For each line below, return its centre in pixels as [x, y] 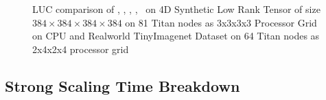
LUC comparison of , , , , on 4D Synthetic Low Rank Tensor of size [176, 9]
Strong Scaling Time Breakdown [123, 85]
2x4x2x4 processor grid [81, 49]
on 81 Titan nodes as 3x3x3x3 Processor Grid [221, 22]
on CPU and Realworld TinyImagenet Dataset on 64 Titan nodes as [176, 36]
